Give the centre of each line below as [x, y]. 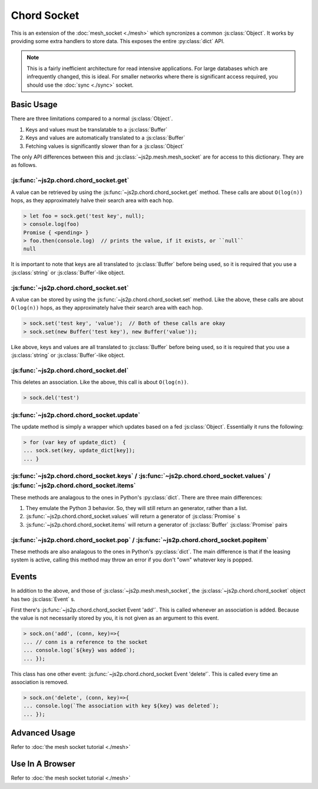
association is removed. [40, 682]
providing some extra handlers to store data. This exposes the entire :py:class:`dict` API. [118, 41]
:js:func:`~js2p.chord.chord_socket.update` [76, 415]
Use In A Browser [43, 764]
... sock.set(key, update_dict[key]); [79, 451]
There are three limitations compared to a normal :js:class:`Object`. [92, 119]
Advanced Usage [43, 733]
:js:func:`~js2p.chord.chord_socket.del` [70, 370]
